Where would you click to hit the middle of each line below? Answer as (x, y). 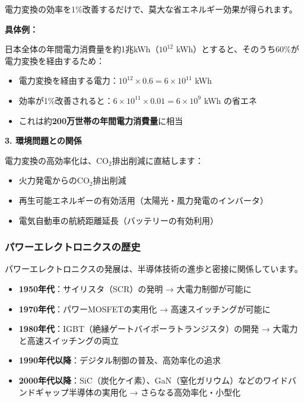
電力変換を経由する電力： (69, 80)
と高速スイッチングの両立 (69, 340)
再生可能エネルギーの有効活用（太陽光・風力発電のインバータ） (143, 200)
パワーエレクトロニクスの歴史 (73, 247)
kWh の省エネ (230, 100)
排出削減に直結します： (158, 160)
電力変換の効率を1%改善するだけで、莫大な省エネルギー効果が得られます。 (151, 9)
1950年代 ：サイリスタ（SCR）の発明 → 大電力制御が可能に (135, 288)
